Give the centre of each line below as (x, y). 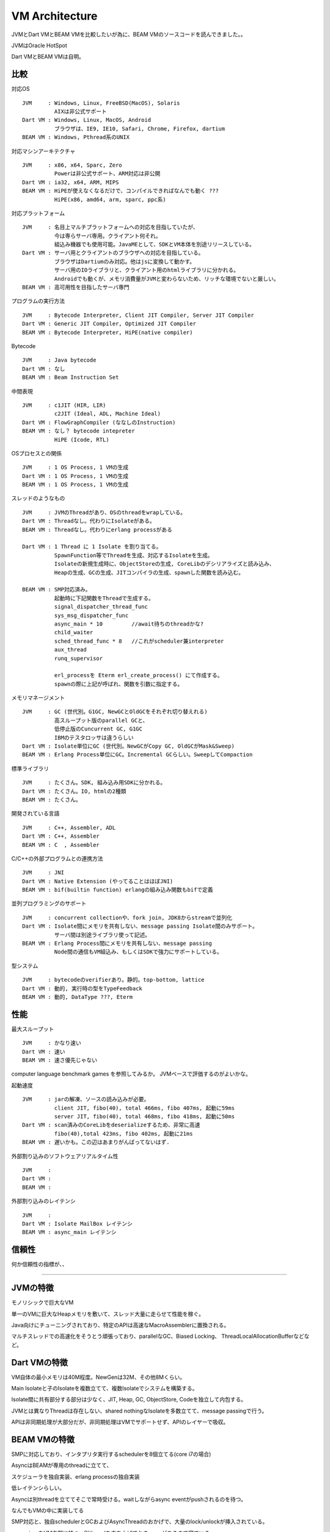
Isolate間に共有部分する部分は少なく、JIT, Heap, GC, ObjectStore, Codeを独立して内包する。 (129, 1400)
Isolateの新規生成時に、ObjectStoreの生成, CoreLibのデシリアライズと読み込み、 (164, 564)
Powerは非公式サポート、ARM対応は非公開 (107, 174)
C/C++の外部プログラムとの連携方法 (57, 859)
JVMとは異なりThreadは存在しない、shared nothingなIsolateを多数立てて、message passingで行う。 (139, 1411)
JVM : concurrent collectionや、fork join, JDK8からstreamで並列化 (127, 917)
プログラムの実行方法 (38, 301)
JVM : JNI (43, 873)
